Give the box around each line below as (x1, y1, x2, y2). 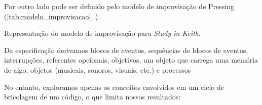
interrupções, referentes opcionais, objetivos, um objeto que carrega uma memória (4, 55, 258, 65)
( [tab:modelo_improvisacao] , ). (4, 11, 100, 21)
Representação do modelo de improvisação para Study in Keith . (4, 28, 201, 38)
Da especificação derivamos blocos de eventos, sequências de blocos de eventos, (4, 44, 248, 55)
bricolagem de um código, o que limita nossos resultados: (4, 91, 181, 102)
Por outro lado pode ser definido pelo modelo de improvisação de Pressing (4, 1, 234, 11)
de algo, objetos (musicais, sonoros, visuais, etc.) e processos (4, 64, 191, 75)
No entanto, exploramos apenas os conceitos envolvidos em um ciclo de (4, 81, 224, 92)
